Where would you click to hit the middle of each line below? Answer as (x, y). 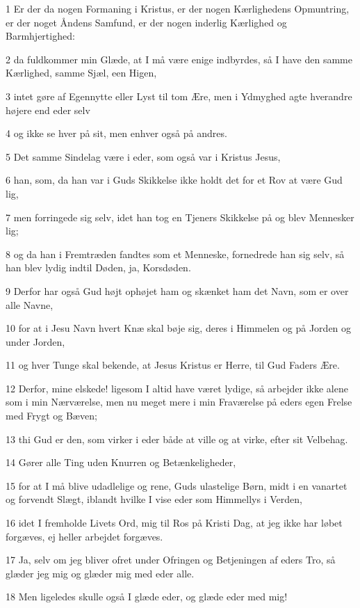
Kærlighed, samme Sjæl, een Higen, (81, 73)
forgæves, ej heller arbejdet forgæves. (84, 536)
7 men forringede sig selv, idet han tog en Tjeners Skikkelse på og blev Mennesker (180, 217)
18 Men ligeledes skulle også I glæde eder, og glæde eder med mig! (147, 597)
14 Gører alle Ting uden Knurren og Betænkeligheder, (121, 462)
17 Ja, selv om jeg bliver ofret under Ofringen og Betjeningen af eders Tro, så (171, 560)
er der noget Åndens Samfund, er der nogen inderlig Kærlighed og (146, 22)
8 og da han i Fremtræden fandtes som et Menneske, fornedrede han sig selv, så (175, 254)
